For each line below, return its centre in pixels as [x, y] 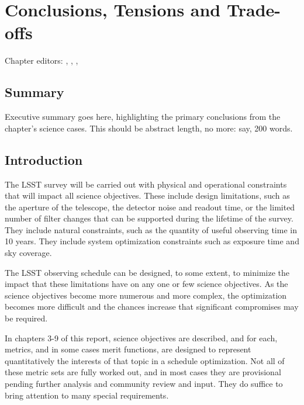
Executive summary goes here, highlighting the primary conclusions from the [143, 117]
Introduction [44, 159]
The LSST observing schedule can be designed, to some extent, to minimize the [147, 272]
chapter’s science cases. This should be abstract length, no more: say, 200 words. [149, 128]
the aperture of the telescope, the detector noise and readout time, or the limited [150, 207]
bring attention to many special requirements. [87, 395]
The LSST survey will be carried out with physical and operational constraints [146, 184]
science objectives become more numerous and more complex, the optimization [146, 295]
